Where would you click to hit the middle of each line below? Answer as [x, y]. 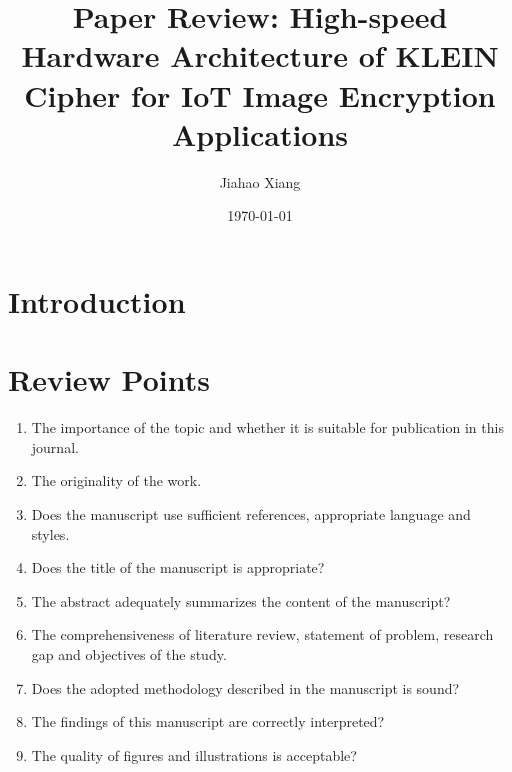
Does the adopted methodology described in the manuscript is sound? [245, 687]
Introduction [97, 300]
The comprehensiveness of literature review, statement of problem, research [262, 634]
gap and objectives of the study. [129, 653]
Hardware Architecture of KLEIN [260, 55]
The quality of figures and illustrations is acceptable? [194, 754]
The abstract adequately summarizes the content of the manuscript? [241, 600]
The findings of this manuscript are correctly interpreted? [208, 721]
